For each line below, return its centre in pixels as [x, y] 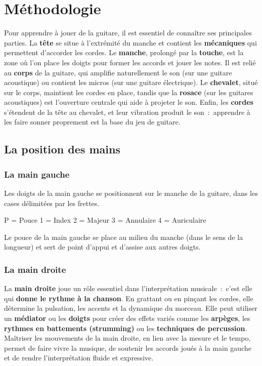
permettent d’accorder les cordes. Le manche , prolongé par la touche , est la [124, 52]
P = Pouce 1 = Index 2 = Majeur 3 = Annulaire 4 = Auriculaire [105, 220]
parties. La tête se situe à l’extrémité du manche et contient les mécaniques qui [130, 42]
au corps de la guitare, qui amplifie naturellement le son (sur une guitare [118, 72]
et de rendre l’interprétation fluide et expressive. [79, 358]
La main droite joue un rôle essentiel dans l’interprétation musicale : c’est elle [128, 288]
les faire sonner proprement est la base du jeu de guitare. [92, 122]
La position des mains [62, 149]
